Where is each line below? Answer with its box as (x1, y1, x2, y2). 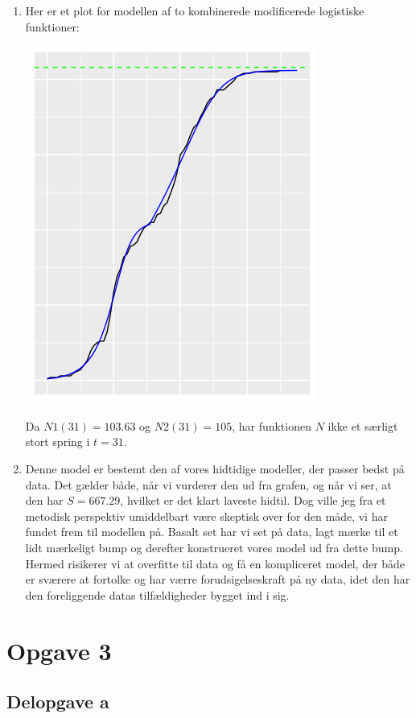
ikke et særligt (327, 417, 398, 434)
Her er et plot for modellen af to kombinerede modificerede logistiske (25, 2, 365, 19)
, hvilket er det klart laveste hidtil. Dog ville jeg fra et (120, 492, 386, 509)
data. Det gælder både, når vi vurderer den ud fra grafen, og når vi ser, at (25, 476, 392, 493)
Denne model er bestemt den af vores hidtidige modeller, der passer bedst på (25, 460, 405, 477)
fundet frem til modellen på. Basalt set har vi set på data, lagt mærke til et (25, 523, 398, 540)
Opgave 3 (6, 633, 112, 666)
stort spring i (25, 433, 90, 450)
